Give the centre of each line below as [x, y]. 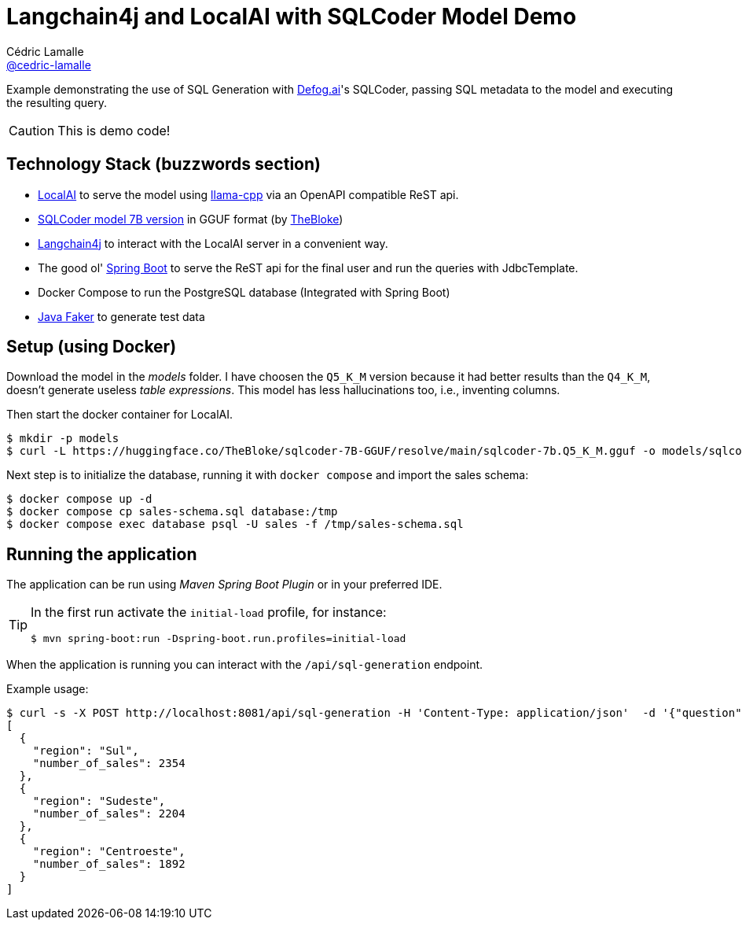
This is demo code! [114, 130]
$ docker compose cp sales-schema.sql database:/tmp [172, 512]
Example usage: [48, 689]
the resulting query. [57, 102]
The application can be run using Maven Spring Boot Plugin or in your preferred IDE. [224, 585]
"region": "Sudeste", [99, 801]
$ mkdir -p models [63, 439]
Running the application [102, 554]
